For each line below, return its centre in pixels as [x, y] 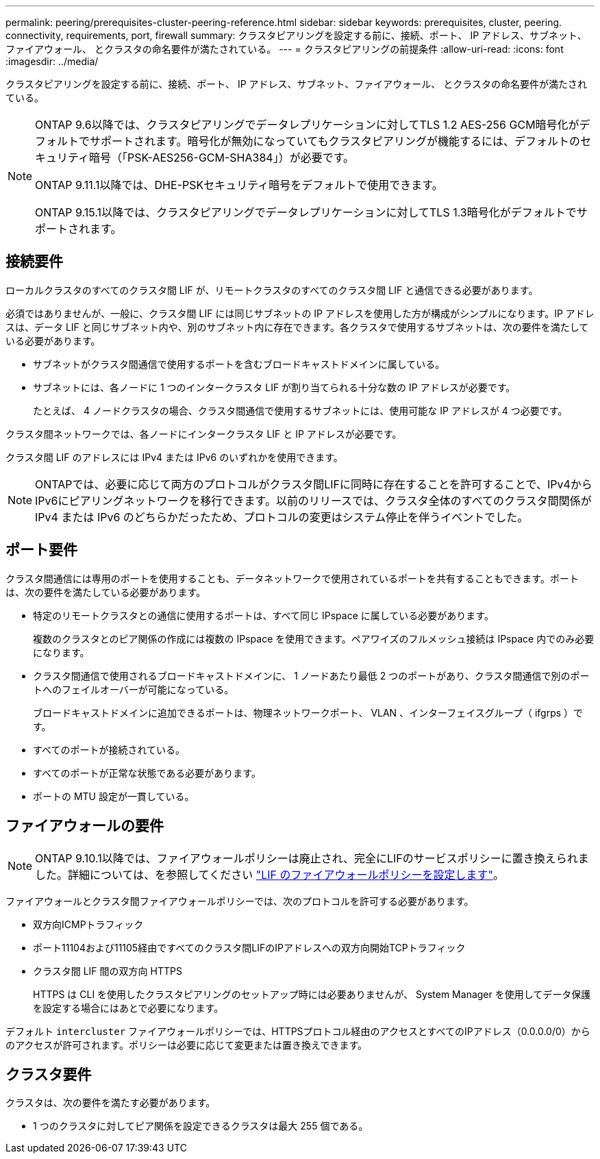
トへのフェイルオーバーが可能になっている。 [134, 689]
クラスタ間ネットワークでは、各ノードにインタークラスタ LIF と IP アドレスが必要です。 [204, 434]
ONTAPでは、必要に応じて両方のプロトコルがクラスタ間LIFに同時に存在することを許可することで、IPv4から [314, 484]
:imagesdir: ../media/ [52, 61]
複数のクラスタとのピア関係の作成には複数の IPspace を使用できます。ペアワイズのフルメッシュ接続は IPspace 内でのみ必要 [314, 638]
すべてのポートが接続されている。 [109, 749]
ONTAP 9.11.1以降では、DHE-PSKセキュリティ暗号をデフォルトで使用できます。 [239, 185]
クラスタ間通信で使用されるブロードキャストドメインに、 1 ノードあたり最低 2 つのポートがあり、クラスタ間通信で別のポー [311, 675]
